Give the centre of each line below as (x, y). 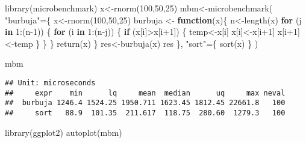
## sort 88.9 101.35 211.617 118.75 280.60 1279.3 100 (145, 113)
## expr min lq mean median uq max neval (145, 93)
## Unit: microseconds (50, 83)
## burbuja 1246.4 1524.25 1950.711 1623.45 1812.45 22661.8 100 (145, 103)
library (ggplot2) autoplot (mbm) (64, 132)
